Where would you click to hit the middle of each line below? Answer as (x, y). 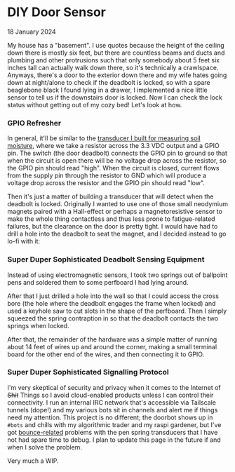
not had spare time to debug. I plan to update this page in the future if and (114, 440)
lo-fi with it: (24, 241)
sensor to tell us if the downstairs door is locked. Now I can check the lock (115, 97)
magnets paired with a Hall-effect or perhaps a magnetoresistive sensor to (115, 212)
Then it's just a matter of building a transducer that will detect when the (110, 196)
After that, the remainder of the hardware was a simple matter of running (112, 339)
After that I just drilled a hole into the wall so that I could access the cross (113, 296)
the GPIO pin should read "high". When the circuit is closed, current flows (113, 168)
